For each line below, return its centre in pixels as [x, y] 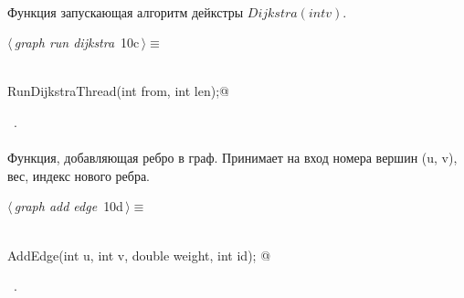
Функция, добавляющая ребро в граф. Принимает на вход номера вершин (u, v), [232, 158]
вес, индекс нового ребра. [79, 175]
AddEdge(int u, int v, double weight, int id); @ [139, 255]
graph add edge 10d [69, 206]
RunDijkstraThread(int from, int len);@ [118, 91]
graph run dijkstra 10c [77, 43]
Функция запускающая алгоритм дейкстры [126, 11]
